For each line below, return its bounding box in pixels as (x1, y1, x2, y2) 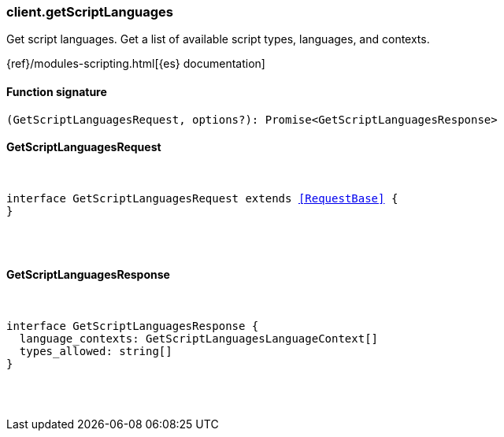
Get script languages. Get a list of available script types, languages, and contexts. (6, 32, 430, 46)
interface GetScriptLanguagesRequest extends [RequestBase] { (6, 191, 398, 205)
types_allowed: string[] (19, 345, 172, 358)
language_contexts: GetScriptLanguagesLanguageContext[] (19, 332, 379, 346)
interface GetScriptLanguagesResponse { (6, 320, 259, 333)
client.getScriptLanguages (6, 4, 173, 20)
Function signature (6, 84, 107, 98)
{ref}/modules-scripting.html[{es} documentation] (6, 57, 265, 71)
